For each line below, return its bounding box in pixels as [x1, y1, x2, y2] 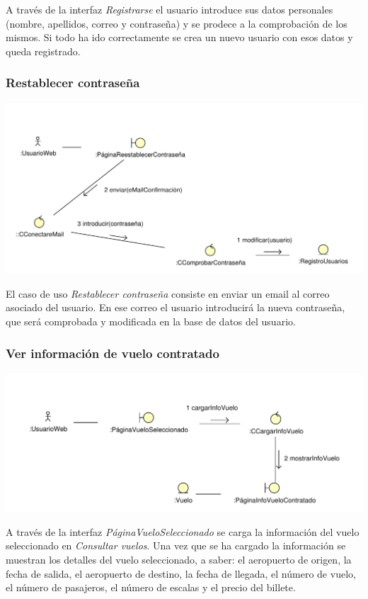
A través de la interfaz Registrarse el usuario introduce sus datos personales [6, 2, 333, 16]
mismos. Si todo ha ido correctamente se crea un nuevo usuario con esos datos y [6, 30, 353, 45]
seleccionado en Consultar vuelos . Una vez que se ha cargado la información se [6, 538, 346, 553]
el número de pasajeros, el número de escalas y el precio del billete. [6, 580, 296, 595]
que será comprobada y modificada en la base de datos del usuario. [6, 314, 296, 329]
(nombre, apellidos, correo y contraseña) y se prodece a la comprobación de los [6, 16, 347, 30]
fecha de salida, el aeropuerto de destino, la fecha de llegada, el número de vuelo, [6, 566, 356, 581]
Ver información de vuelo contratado [6, 344, 219, 362]
